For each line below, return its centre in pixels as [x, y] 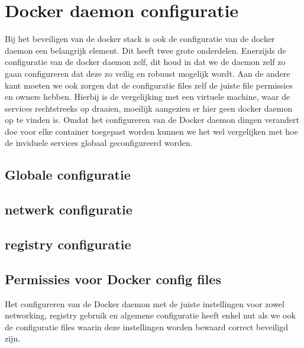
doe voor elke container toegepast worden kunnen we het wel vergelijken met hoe [151, 131]
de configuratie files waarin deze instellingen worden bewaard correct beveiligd [147, 326]
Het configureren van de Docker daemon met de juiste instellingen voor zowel [145, 303]
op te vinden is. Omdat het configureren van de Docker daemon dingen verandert [152, 120]
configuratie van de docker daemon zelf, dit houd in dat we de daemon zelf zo [145, 62]
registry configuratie [68, 244]
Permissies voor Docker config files [113, 279]
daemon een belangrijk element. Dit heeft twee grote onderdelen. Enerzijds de [145, 50]
